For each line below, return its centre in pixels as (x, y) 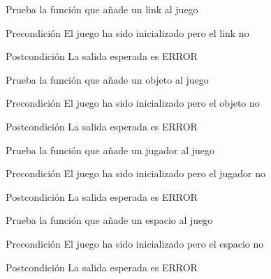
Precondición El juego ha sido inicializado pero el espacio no (135, 243)
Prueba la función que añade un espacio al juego (109, 220)
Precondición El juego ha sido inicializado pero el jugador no (136, 173)
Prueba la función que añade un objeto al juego (107, 79)
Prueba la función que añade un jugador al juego (110, 150)
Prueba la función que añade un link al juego (102, 9)
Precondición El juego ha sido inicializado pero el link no (127, 32)
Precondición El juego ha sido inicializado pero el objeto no (133, 103)
